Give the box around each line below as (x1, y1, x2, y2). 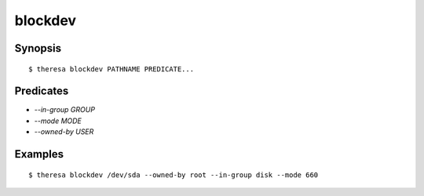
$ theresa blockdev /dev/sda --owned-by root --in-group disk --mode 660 (28, 170, 319, 180)
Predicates (14, 85, 69, 98)
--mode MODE (34, 116, 82, 125)
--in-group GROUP (34, 105, 96, 114)
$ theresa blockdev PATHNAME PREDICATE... (28, 64, 195, 74)
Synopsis (14, 42, 62, 55)
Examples (14, 147, 64, 161)
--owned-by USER (34, 127, 94, 136)
